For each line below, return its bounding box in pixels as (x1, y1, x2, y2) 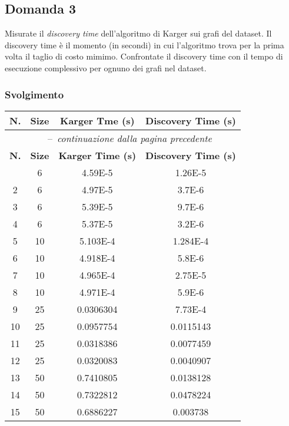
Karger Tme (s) (60, 113, 135, 127)
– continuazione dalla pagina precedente (48, 131, 212, 145)
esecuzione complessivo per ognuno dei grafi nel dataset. (5, 61, 207, 74)
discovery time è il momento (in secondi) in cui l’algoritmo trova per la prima (5, 38, 284, 51)
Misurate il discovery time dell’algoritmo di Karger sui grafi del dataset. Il (5, 27, 272, 39)
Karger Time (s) (58, 148, 137, 162)
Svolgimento (5, 87, 64, 101)
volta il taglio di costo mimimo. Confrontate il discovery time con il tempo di (5, 50, 283, 62)
